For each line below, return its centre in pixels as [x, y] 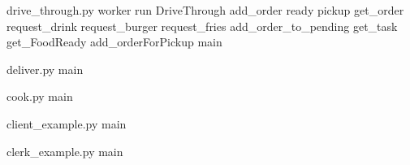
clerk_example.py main [65, 151]
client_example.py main [67, 123]
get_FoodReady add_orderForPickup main [114, 42]
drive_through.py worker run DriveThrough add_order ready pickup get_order [205, 10]
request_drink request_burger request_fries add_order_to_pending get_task [202, 26]
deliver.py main [45, 69]
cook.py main [40, 96]
